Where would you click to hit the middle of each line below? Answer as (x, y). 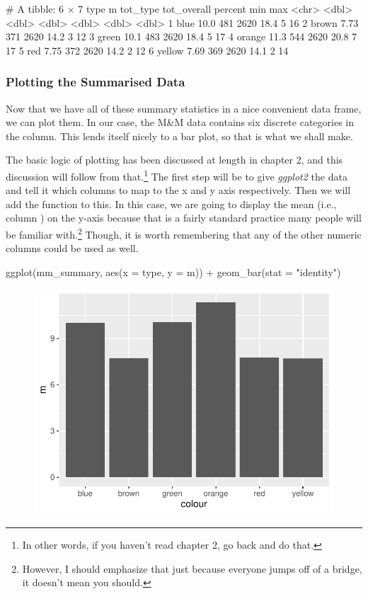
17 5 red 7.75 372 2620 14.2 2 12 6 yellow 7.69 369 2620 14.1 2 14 (147, 50)
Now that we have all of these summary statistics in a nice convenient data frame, (184, 108)
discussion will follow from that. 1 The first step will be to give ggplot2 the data (177, 175)
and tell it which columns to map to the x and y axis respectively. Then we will (178, 190)
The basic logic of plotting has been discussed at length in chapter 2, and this (174, 160)
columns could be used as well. (72, 248)
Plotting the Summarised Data (96, 82)
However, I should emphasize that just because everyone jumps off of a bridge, (192, 568)
